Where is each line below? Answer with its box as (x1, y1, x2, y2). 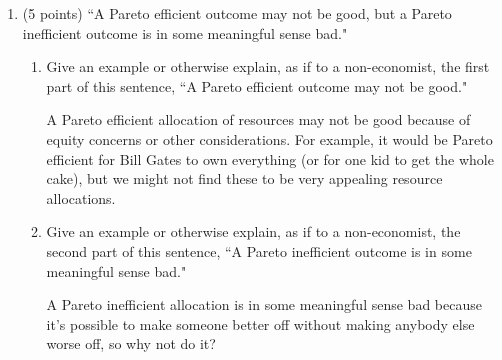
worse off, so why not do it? (46, 333, 216, 354)
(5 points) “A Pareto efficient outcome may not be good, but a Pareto (22, 3, 452, 23)
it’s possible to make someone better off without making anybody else (46, 313, 475, 334)
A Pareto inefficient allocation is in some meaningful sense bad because (46, 294, 482, 315)
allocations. (46, 187, 116, 208)
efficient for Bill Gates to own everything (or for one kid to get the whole (46, 148, 494, 169)
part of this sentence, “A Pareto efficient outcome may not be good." (46, 75, 468, 96)
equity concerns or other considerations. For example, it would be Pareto (46, 128, 493, 149)
